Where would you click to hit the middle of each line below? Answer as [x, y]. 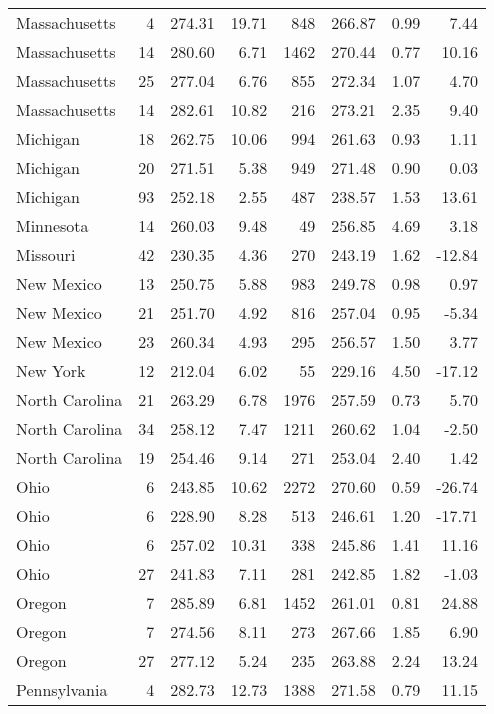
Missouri [46, 254]
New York [51, 370]
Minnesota [52, 225]
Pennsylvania [62, 689]
